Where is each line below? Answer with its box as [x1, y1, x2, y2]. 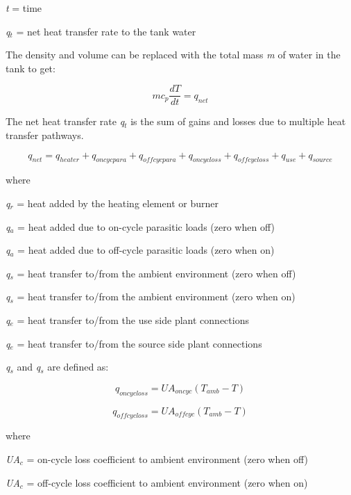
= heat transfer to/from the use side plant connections [17, 312, 249, 327]
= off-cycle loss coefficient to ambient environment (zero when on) [26, 475, 308, 489]
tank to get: [6, 60, 55, 75]
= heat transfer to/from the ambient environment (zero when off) [17, 266, 296, 280]
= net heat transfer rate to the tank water [16, 24, 196, 38]
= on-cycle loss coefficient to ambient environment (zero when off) [26, 451, 308, 466]
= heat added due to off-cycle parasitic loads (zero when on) [17, 243, 275, 257]
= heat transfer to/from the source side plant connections [17, 336, 262, 350]
